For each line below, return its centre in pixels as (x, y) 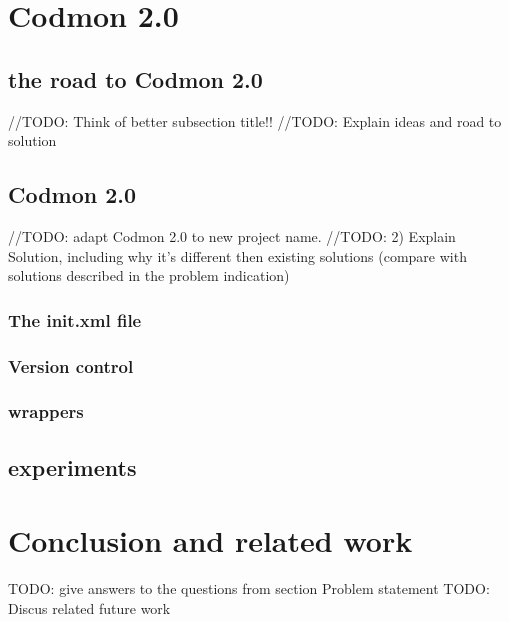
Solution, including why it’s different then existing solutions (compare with (237, 255)
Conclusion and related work (210, 540)
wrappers (46, 411)
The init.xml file (75, 319)
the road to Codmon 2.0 (135, 78)
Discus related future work (89, 607)
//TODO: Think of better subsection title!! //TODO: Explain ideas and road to (255, 120)
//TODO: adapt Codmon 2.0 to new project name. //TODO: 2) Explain (232, 235)
